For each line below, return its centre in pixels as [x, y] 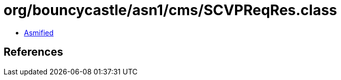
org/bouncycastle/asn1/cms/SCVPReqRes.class [170, 10]
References [33, 52]
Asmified [39, 32]
